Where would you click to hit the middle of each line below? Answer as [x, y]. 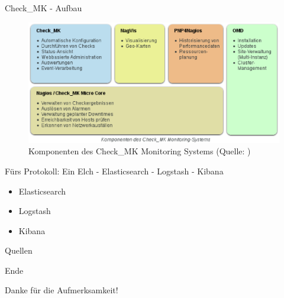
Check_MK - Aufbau [43, 8]
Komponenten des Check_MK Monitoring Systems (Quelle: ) [140, 151]
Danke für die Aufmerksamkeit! [62, 290]
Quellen [19, 250]
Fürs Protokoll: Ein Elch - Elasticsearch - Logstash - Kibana [114, 171]
